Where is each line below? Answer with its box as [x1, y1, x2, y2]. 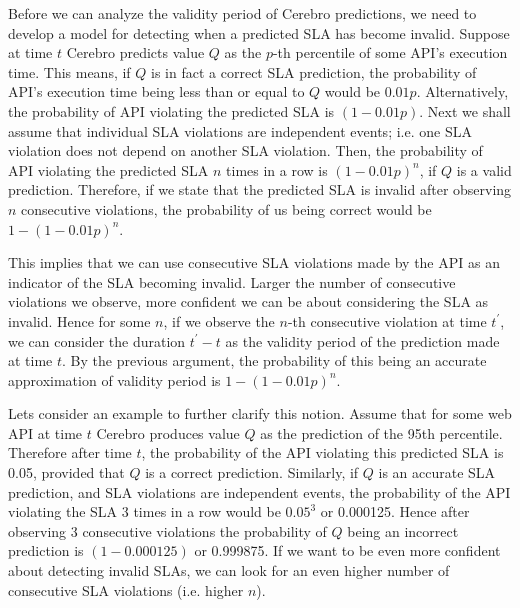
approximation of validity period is [8, 369, 221, 390]
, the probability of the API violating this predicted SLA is [141, 442, 504, 463]
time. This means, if [8, 61, 131, 82]
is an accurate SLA [378, 462, 496, 483]
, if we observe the [163, 310, 275, 331]
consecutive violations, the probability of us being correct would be [21, 198, 432, 219]
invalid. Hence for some [8, 310, 151, 331]
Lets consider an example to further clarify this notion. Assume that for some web [8, 403, 512, 424]
